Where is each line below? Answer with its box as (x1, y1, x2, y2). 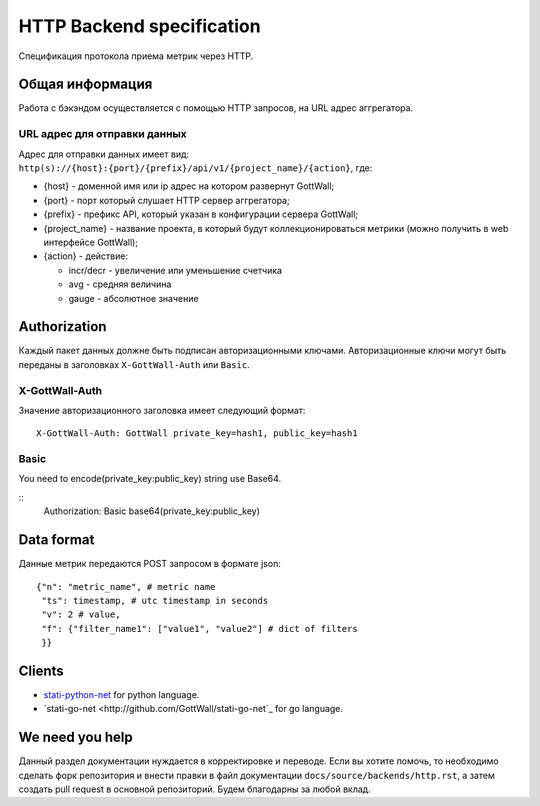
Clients (18, 662, 64, 679)
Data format (18, 531, 95, 549)
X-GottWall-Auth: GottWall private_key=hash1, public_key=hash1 (36, 428, 359, 439)
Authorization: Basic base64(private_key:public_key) (43, 505, 260, 517)
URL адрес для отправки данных (18, 127, 187, 141)
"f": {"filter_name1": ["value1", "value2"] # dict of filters (41, 623, 359, 634)
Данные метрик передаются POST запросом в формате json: (18, 558, 282, 570)
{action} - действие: (43, 250, 129, 262)
